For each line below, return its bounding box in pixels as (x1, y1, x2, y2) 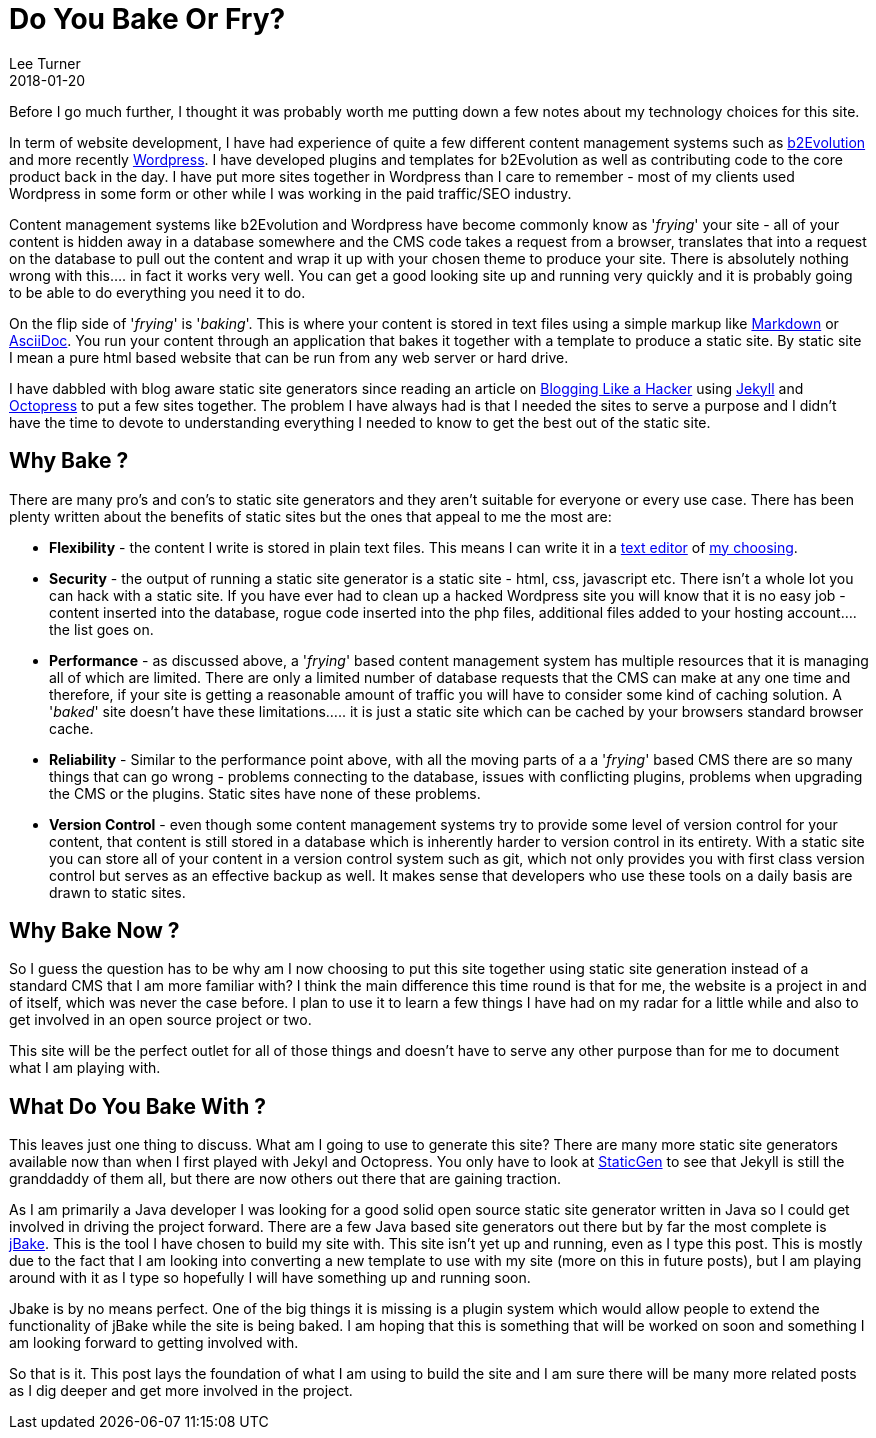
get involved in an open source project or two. (9, 1011, 312, 1029)
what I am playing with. (9, 1059, 161, 1077)
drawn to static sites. (49, 883, 186, 901)
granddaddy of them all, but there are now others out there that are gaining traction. (9, 1170, 561, 1188)
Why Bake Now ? (9, 918, 180, 944)
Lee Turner (9, 54, 81, 72)
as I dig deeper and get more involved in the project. (9, 1382, 353, 1400)
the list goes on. (49, 620, 154, 638)
